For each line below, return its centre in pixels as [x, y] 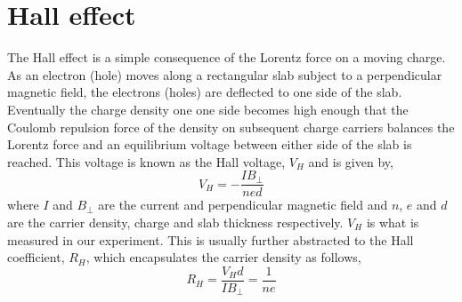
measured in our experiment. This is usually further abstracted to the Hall [211, 239]
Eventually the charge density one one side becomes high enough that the [208, 109]
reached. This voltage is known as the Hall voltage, [146, 161]
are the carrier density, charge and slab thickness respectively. [175, 222]
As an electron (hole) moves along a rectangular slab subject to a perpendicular [225, 74]
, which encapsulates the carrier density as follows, [223, 257]
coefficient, [36, 257]
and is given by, [351, 161]
